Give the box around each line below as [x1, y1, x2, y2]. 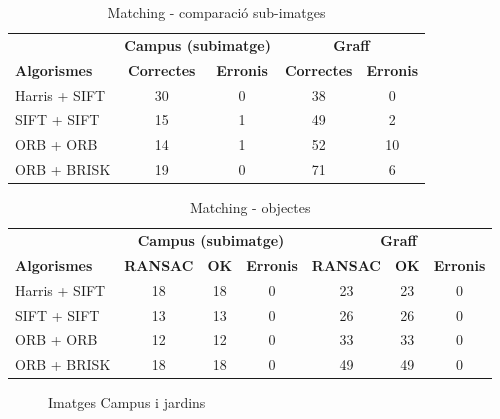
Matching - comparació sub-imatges [107, 2, 326, 22]
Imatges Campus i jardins [48, 392, 206, 413]
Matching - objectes [189, 197, 311, 218]
